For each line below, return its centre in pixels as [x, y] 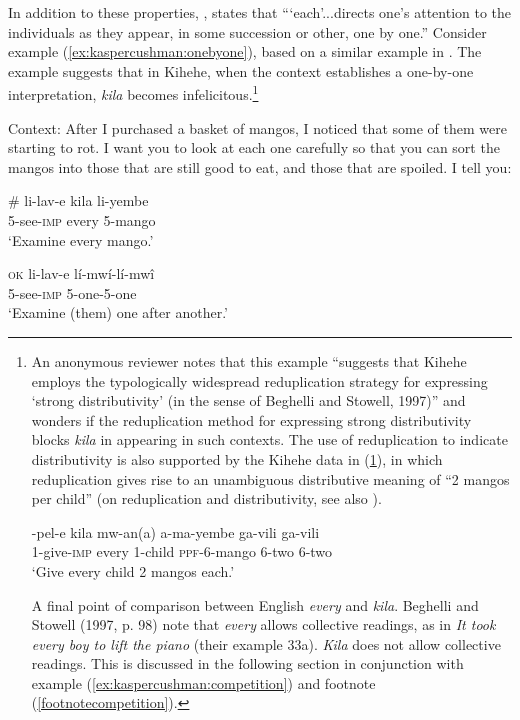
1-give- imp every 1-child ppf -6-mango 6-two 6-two [182, 551]
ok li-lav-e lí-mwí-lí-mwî [81, 273]
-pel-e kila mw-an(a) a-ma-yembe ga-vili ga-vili [175, 531]
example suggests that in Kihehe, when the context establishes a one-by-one [241, 70]
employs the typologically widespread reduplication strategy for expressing [259, 380]
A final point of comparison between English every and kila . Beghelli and [255, 604]
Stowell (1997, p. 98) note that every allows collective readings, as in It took [263, 624]
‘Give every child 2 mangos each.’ [133, 570]
